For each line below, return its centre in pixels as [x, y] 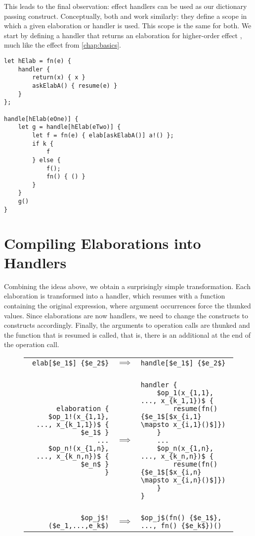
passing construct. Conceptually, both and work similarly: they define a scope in [126, 16]
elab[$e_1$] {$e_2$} [71, 363]
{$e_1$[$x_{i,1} [171, 416]
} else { [46, 160]
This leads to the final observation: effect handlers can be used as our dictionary [126, 6]
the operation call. [32, 344]
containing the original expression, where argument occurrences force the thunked [127, 305]
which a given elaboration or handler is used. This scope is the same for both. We [128, 26]
